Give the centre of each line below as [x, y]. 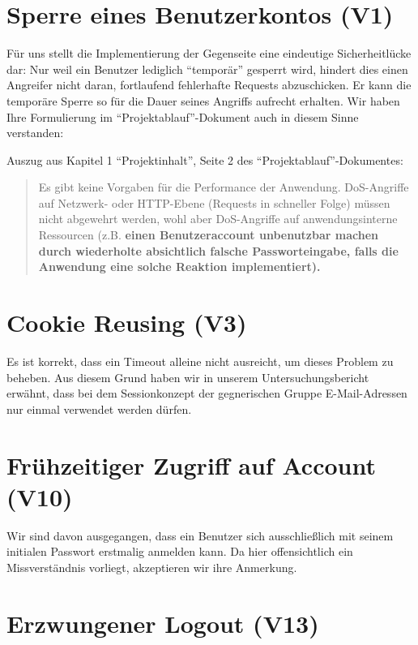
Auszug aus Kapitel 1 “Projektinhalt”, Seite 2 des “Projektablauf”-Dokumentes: [205, 159]
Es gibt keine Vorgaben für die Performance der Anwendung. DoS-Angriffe [224, 187]
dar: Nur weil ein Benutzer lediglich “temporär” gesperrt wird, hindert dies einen [207, 69]
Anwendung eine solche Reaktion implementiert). [179, 267]
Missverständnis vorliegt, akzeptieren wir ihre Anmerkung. [152, 567]
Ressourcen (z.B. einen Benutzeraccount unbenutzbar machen [209, 235]
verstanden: [35, 133]
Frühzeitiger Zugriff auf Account [191, 464]
